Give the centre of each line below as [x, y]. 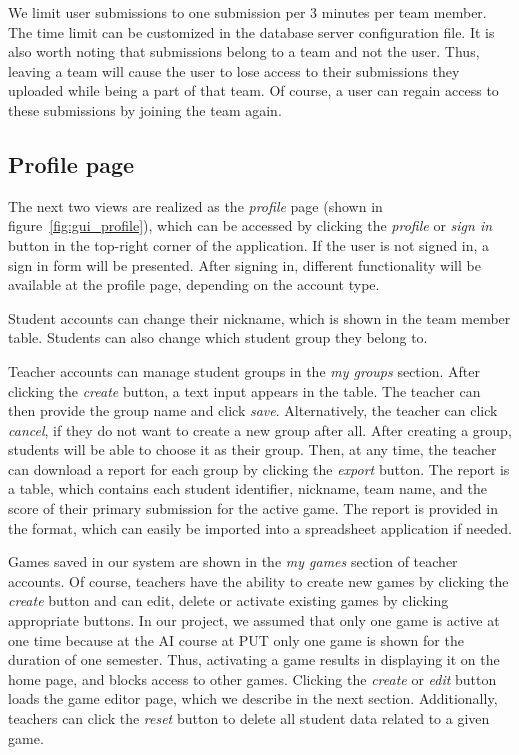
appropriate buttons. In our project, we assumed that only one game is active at [254, 620]
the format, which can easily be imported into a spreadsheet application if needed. [260, 527]
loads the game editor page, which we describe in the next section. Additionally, [253, 698]
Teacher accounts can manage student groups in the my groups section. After [244, 370]
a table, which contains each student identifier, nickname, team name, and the [247, 488]
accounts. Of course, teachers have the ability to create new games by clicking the [258, 580]
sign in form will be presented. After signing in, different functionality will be [244, 264]
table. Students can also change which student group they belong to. [218, 337]
